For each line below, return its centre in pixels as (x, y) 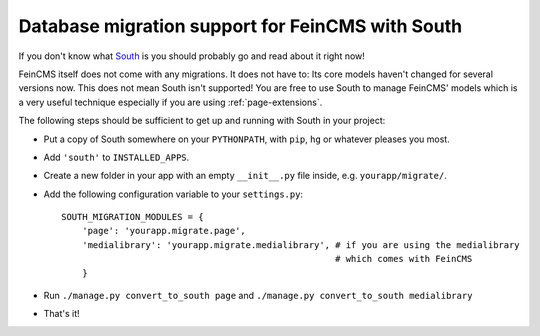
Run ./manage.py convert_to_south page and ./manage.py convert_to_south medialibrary (258, 296)
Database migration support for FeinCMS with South (240, 26)
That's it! (61, 314)
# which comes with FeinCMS (404, 259)
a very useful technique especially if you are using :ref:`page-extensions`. (170, 102)
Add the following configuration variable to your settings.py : (173, 194)
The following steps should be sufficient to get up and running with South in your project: (202, 121)
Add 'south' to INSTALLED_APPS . (116, 157)
